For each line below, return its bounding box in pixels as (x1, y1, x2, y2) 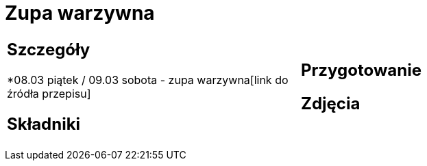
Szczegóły (7, 39, 90, 59)
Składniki (7, 113, 81, 134)
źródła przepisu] (7, 86, 91, 100)
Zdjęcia (301, 93, 361, 113)
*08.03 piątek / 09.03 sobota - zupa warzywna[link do (7, 72, 289, 87)
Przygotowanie (301, 59, 422, 80)
